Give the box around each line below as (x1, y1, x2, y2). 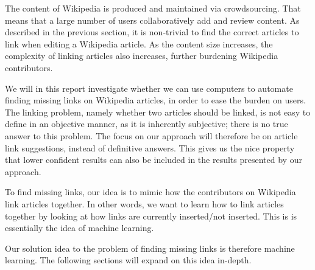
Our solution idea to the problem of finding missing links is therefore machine (5, 241, 295, 254)
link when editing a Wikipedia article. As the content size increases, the (5, 37, 273, 50)
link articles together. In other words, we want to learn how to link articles (5, 197, 284, 210)
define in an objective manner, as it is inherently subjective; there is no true (5, 117, 288, 130)
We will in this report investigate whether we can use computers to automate (5, 81, 293, 94)
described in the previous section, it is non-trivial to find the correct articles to (5, 26, 299, 38)
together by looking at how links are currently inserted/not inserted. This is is (5, 209, 297, 222)
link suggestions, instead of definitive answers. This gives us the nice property (5, 141, 295, 154)
